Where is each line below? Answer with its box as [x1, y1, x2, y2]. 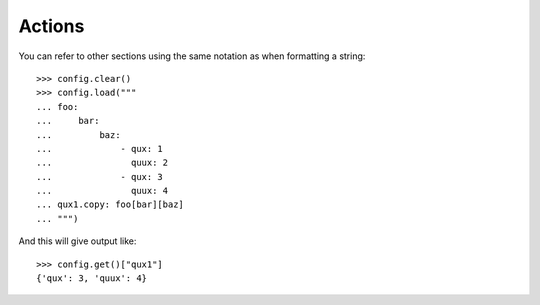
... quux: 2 [36, 157, 169, 169]
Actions [18, 15, 85, 37]
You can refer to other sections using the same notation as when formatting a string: [18, 50, 366, 62]
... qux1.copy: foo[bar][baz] [36, 199, 185, 210]
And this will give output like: [18, 235, 137, 247]
